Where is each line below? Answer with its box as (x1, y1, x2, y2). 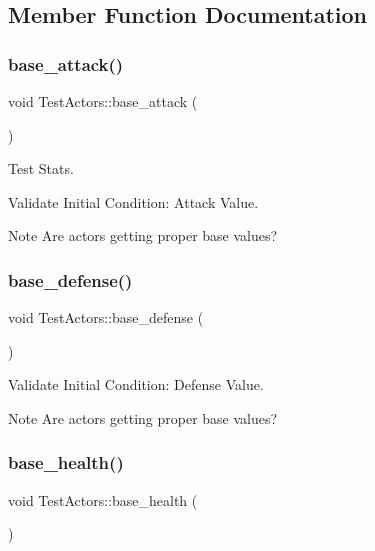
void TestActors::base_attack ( (8, 91, 198, 111)
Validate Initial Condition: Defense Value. (8, 374, 264, 395)
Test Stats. (8, 158, 74, 179)
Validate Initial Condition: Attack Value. (8, 191, 259, 212)
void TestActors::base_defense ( (8, 307, 204, 328)
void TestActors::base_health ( (8, 489, 198, 510)
